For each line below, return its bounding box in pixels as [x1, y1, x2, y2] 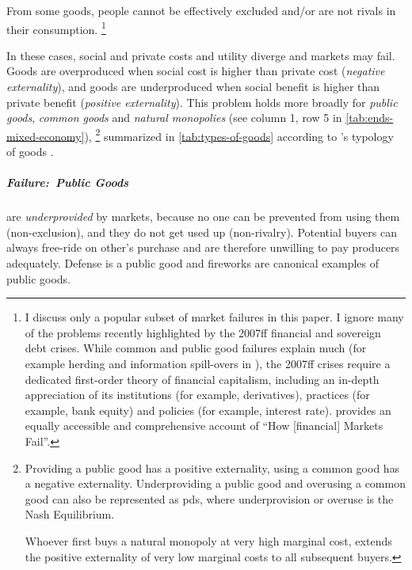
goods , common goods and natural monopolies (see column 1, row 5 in [6, 109, 342, 126]
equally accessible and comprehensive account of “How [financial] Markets [25, 417, 383, 434]
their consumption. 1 [6, 18, 106, 37]
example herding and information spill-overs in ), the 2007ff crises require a [25, 355, 391, 371]
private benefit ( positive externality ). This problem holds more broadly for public [6, 93, 398, 110]
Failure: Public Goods [6, 174, 129, 191]
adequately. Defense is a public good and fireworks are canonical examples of [6, 255, 380, 271]
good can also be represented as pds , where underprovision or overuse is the [25, 490, 394, 507]
